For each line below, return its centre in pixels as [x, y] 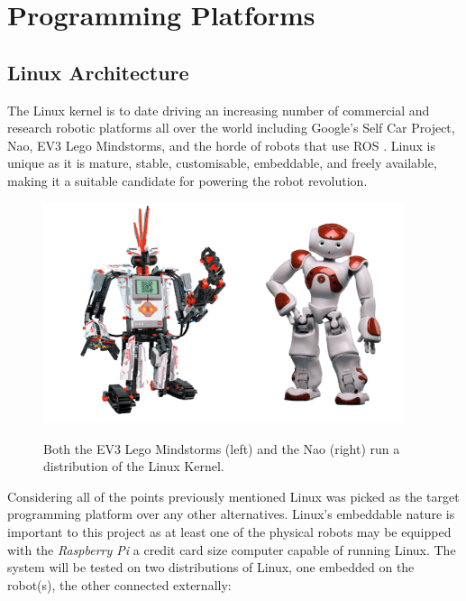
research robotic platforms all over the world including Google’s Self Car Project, [231, 128]
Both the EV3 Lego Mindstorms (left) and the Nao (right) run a [222, 448]
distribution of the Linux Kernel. [134, 466]
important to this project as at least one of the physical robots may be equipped [229, 532]
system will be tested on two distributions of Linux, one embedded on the [211, 567]
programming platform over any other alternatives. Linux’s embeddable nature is [231, 514]
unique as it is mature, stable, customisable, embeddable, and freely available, [222, 163]
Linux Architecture [98, 72]
